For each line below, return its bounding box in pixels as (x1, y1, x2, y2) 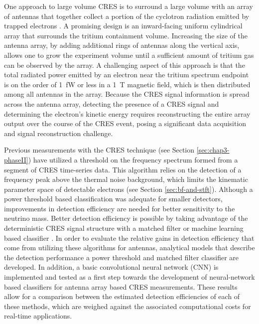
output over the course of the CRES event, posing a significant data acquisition (4, 118, 247, 129)
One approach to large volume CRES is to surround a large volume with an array (4, 1, 253, 11)
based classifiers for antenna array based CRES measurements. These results (4, 281, 238, 292)
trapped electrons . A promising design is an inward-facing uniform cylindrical (4, 20, 243, 31)
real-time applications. (4, 311, 72, 321)
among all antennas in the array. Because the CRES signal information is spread (4, 89, 250, 99)
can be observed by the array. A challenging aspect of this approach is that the (4, 59, 245, 70)
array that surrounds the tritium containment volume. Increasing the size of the (4, 30, 248, 40)
